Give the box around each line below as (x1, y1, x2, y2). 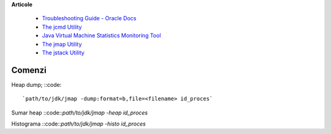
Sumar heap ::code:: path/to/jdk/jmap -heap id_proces (11, 109, 148, 116)
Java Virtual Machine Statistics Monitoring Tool (42, 32, 161, 39)
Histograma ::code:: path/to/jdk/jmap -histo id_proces (11, 120, 146, 128)
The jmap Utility (42, 40, 82, 48)
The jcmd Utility (42, 23, 82, 31)
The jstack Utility (42, 49, 85, 56)
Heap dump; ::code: (11, 81, 62, 88)
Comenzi (11, 65, 47, 75)
